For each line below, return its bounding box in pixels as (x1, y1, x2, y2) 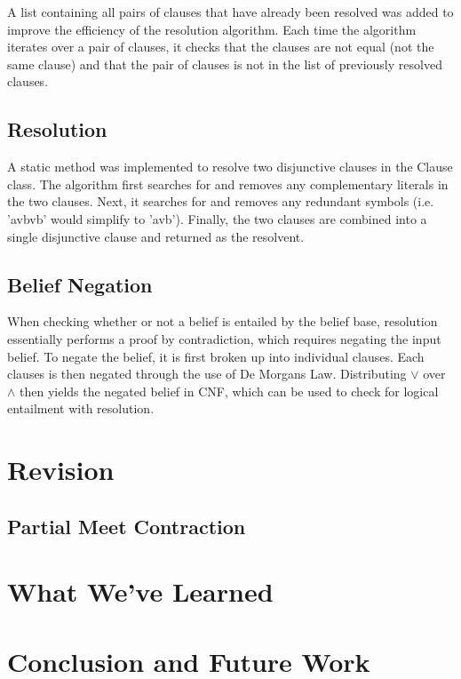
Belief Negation (7, 270, 153, 298)
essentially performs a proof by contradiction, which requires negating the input (7, 329, 441, 347)
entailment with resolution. (7, 399, 155, 418)
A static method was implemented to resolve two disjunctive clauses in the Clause (7, 157, 453, 176)
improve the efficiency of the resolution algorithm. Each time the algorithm (7, 20, 417, 38)
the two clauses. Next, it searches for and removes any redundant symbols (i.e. (7, 192, 434, 211)
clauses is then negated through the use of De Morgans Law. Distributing (7, 364, 407, 383)
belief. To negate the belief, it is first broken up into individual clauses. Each (7, 347, 425, 365)
